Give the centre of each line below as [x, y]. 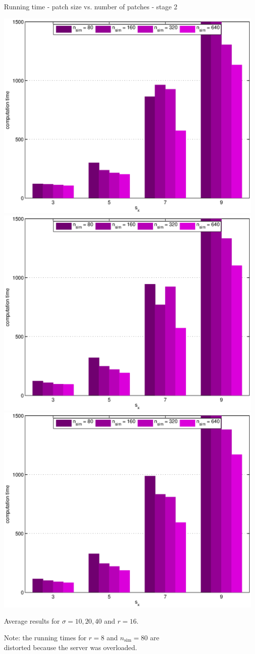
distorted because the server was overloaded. [71, 647]
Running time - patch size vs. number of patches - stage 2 [91, 6]
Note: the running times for [45, 638]
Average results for [32, 621]
